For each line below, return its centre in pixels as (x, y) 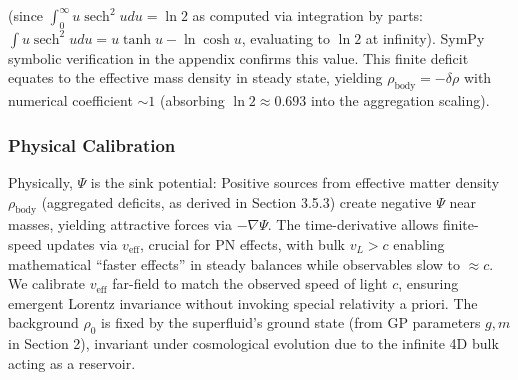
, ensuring (428, 283)
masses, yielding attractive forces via (120, 224)
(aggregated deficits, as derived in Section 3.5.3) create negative (236, 201)
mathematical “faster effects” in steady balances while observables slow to (234, 263)
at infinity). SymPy (425, 37)
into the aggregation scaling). (400, 100)
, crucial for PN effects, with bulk (242, 243)
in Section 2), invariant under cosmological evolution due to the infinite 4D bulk (253, 343)
